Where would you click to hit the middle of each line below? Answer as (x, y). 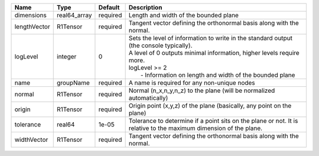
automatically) (148, 98)
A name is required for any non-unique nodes (192, 83)
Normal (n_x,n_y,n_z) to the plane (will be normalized (202, 90)
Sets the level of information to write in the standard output (210, 38)
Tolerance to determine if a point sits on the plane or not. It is (213, 121)
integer (66, 56)
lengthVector (32, 27)
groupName (73, 83)
